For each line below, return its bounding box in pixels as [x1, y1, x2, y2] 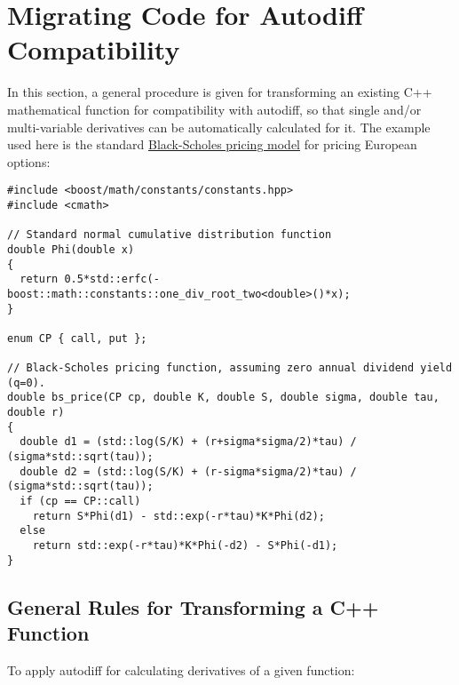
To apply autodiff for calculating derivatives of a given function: [7, 660, 355, 679]
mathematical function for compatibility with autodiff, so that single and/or [7, 100, 422, 118]
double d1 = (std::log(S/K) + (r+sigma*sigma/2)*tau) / [20, 435, 357, 449]
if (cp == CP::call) [20, 495, 141, 508]
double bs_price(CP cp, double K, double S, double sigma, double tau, [7, 391, 439, 404]
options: [7, 152, 51, 171]
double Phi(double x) [7, 243, 135, 256]
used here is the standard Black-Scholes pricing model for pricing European [7, 135, 417, 154]
